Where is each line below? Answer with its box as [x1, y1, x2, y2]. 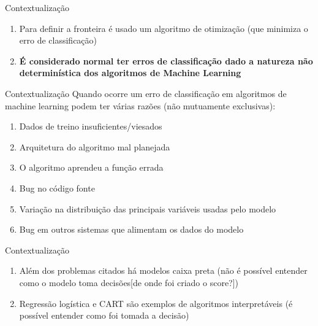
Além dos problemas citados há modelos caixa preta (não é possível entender [19, 264, 308, 277]
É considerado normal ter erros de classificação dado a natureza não [19, 54, 313, 67]
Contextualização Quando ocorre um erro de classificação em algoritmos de [5, 87, 287, 99]
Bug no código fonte [19, 181, 95, 194]
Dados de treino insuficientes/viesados [19, 120, 162, 133]
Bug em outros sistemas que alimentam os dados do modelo [19, 223, 244, 236]
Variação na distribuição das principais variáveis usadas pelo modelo [19, 202, 276, 215]
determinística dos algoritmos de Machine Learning [19, 66, 241, 79]
